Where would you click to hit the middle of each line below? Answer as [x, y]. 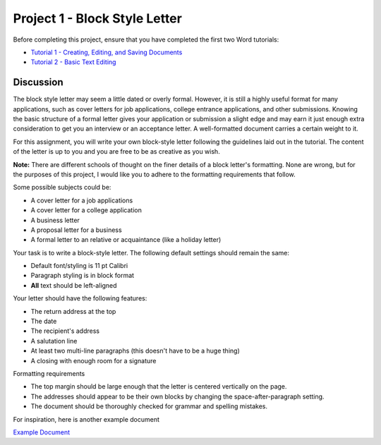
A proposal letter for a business [77, 230]
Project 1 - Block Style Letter [98, 18]
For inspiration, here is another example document [86, 419]
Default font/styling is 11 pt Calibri [79, 266]
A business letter [55, 220]
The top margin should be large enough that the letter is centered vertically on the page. [159, 386]
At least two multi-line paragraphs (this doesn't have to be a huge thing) [135, 351]
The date [44, 322]
